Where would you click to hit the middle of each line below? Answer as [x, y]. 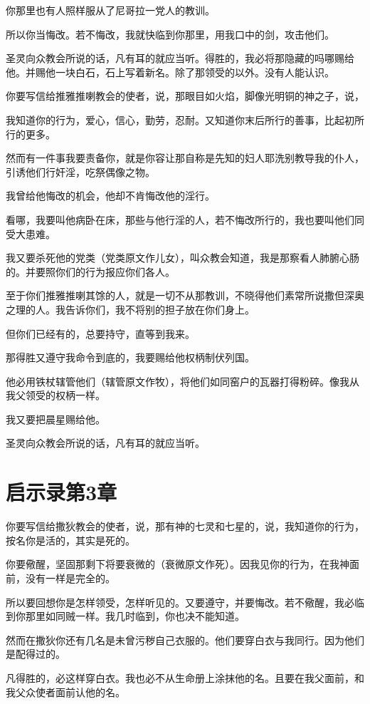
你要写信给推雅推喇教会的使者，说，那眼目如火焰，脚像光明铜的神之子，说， [185, 96]
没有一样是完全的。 [70, 578]
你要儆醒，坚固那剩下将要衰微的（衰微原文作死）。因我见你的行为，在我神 [178, 564]
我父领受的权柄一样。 [55, 395]
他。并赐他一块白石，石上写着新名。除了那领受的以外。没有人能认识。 [170, 72]
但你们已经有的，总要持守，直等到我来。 [100, 333]
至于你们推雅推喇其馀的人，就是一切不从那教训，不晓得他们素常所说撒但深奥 [185, 295]
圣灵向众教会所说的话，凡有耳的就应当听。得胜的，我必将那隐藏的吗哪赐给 [180, 58]
